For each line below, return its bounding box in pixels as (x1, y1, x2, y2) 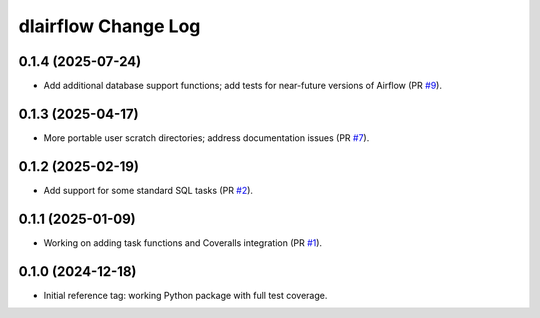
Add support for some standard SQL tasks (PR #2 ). (43, 184, 254, 196)
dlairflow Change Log (18, 15, 201, 37)
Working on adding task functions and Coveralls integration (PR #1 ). (43, 236, 323, 249)
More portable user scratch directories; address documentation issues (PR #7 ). (43, 131, 370, 144)
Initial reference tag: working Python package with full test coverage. (43, 289, 328, 301)
